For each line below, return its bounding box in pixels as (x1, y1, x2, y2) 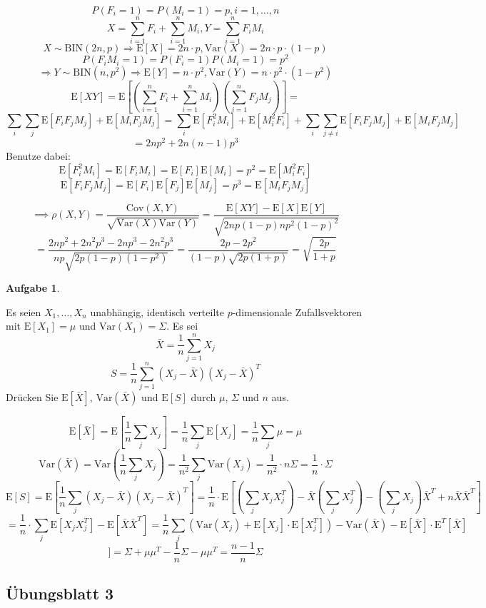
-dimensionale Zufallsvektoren (232, 304, 363, 319)
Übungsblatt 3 (6, 582, 114, 604)
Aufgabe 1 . (6, 280, 60, 295)
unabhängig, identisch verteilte (90, 304, 224, 319)
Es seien (6, 304, 41, 319)
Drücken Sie (6, 390, 59, 405)
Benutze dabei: (6, 148, 71, 163)
